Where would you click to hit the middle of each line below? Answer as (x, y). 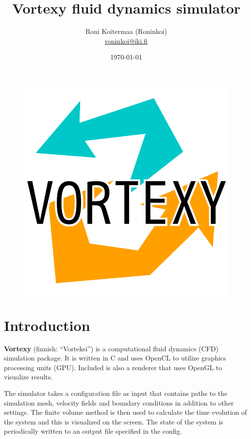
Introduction (47, 325)
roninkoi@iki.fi (126, 40)
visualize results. (28, 377)
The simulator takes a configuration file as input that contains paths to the (116, 393)
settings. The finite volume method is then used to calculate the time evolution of (125, 412)
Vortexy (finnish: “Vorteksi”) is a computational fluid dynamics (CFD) (111, 348)
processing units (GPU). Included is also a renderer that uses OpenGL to (113, 367)
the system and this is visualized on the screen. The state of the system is (114, 421)
